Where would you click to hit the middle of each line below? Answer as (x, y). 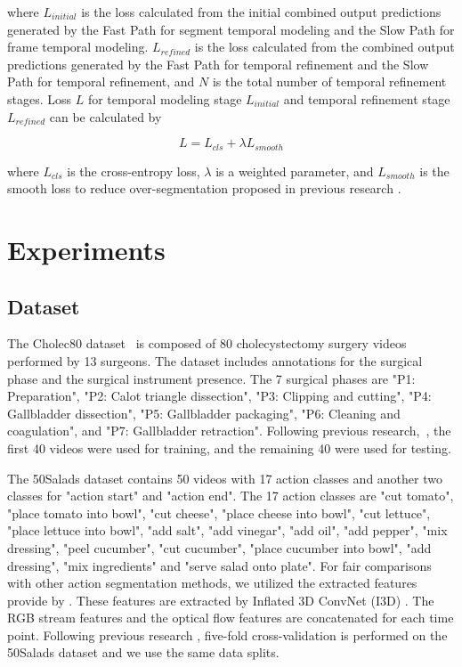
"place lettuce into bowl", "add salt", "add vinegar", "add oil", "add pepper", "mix (227, 530)
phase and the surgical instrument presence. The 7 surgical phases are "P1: (211, 378)
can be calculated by (105, 116)
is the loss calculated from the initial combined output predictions (261, 12)
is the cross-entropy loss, (134, 171)
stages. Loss (40, 98)
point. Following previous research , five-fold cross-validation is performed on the (227, 634)
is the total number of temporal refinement (329, 81)
